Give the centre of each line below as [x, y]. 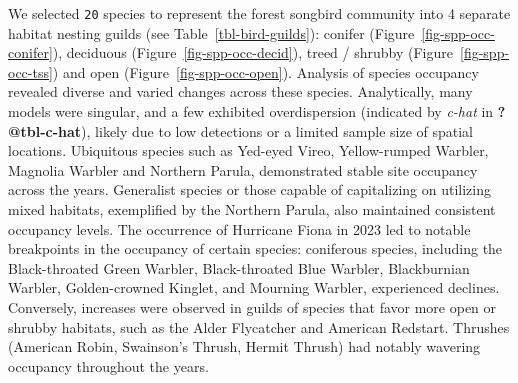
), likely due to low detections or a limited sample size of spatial [277, 130]
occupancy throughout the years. [108, 365]
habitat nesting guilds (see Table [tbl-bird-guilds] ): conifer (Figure [211, 32]
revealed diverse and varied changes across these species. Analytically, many [240, 91]
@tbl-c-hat [45, 130]
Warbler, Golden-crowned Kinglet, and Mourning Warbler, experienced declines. [254, 287]
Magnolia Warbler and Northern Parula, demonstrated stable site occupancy [243, 169]
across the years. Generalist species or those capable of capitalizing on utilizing [249, 189]
